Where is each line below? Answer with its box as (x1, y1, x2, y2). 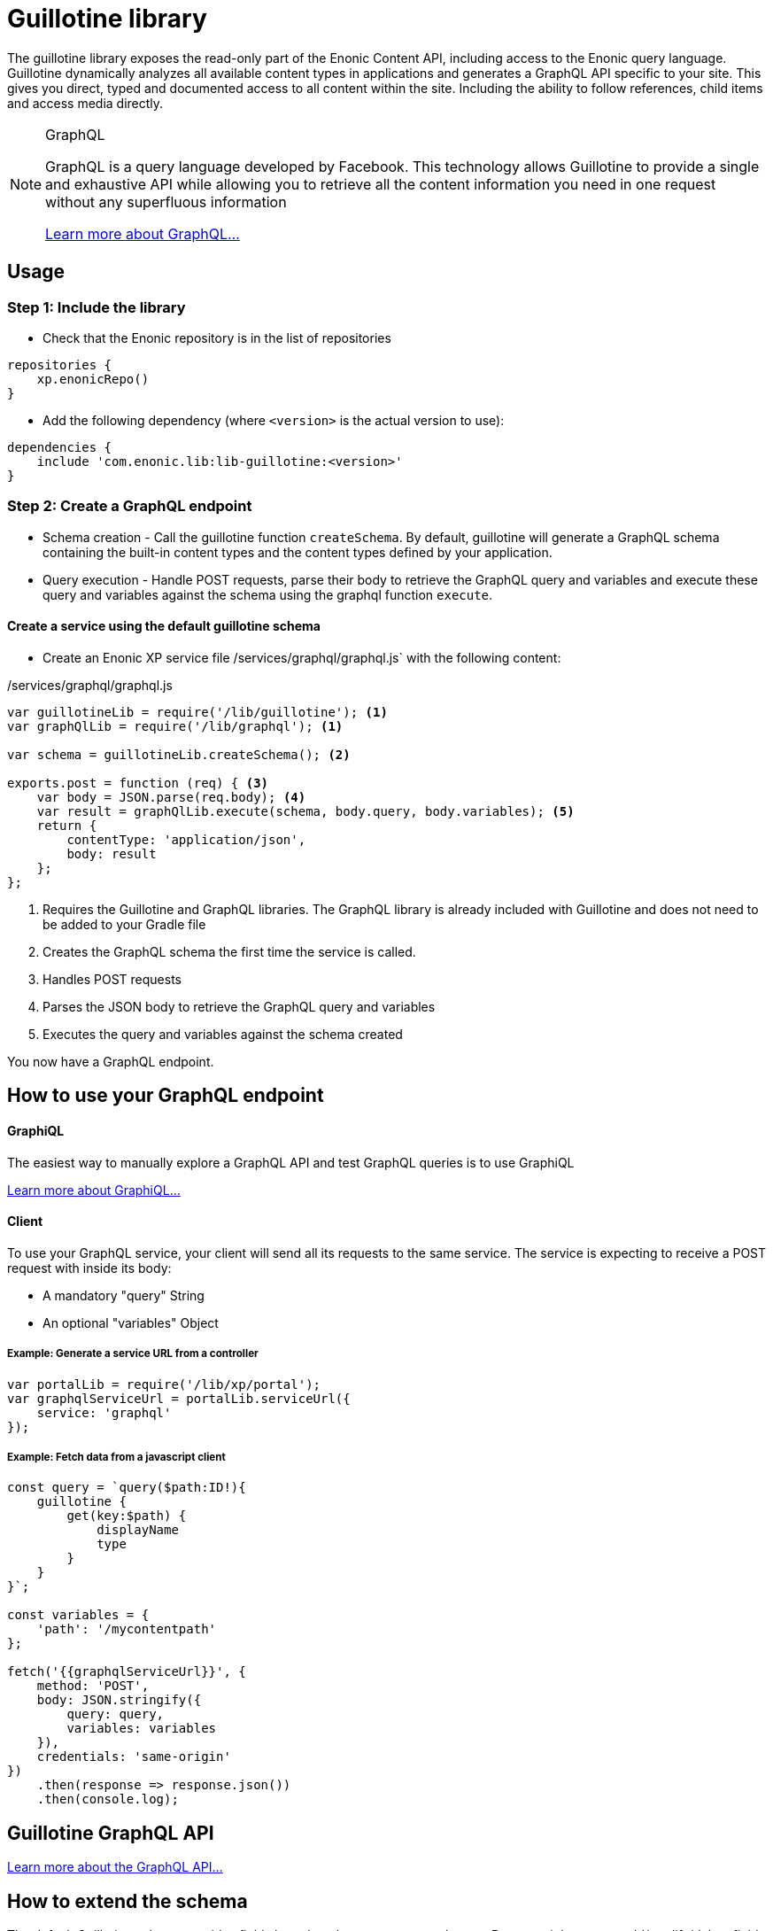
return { (36, 818, 97, 833)
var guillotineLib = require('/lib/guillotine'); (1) (7, 704, 388, 719)
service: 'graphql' (36, 1405, 172, 1420)
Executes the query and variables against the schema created (43, 1026, 403, 1042)
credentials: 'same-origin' (36, 1749, 231, 1764)
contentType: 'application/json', (66, 832, 306, 847)
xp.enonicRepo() (36, 371, 150, 386)
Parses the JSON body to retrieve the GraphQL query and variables (43, 998, 436, 1014)
